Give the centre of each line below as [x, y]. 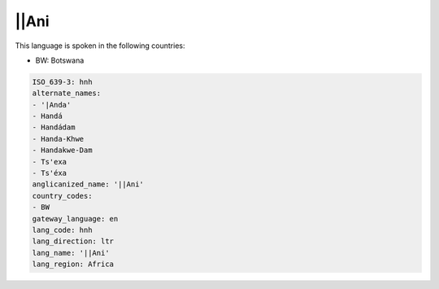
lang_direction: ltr [73, 241]
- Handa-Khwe [58, 139]
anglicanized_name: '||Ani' [88, 184]
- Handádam [54, 127]
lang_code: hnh [62, 230]
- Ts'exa [50, 162]
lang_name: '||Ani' [71, 253]
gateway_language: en [75, 219]
